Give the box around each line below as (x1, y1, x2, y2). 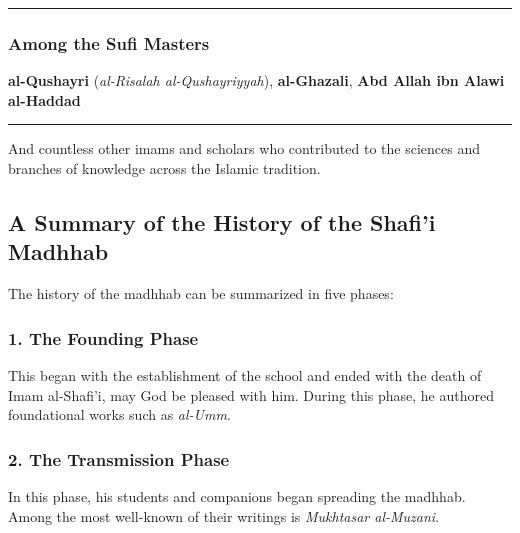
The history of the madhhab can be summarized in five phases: (8, 283, 394, 304)
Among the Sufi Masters (8, 30, 210, 55)
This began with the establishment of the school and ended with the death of (8, 365, 482, 385)
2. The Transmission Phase (8, 446, 230, 471)
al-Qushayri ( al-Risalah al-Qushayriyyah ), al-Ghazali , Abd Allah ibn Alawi (8, 70, 505, 91)
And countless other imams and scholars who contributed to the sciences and (8, 138, 480, 159)
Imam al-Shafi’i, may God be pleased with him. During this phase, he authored (8, 384, 494, 405)
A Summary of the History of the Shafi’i (8, 206, 436, 237)
